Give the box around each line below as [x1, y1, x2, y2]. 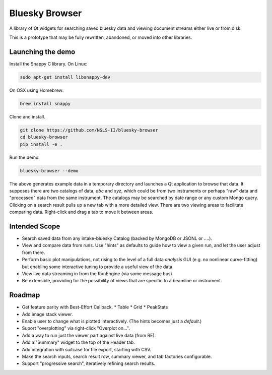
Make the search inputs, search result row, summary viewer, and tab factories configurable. [22, 353, 212, 359]
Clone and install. [9, 113, 45, 119]
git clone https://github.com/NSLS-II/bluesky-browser [20, 127, 158, 133]
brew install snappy [20, 101, 71, 106]
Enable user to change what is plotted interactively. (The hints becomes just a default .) [22, 318, 202, 324]
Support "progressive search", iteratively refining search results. [22, 360, 156, 366]
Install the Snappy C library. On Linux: [9, 60, 88, 67]
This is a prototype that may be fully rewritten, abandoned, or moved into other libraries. [9, 34, 192, 40]
